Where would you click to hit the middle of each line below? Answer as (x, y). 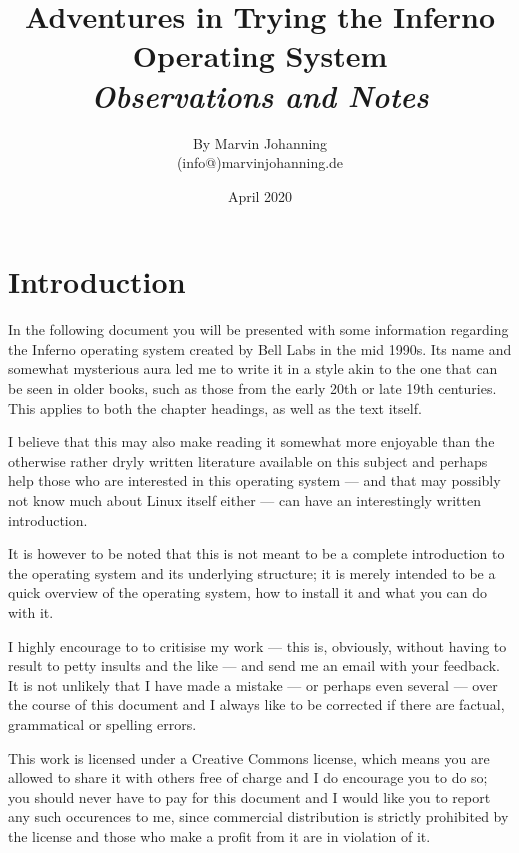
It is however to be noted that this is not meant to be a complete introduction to (256, 553)
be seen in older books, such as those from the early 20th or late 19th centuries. (252, 388)
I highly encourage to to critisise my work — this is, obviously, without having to (257, 645)
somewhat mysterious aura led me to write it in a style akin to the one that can (253, 368)
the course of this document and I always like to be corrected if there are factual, (256, 704)
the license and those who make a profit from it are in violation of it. (219, 835)
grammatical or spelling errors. (102, 723)
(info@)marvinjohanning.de (260, 162)
